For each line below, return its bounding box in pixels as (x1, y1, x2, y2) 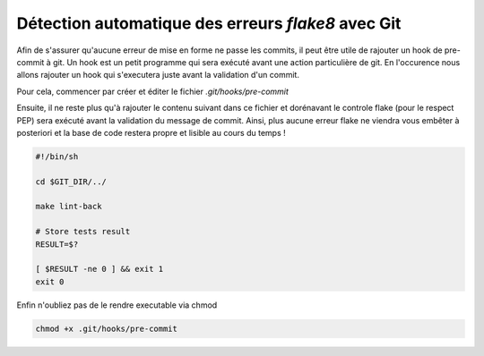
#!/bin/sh (35, 151, 79, 161)
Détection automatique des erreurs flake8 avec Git (16, 13, 402, 33)
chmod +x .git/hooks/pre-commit (35, 323, 178, 334)
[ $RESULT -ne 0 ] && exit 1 (35, 264, 164, 275)
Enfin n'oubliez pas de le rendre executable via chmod (16, 300, 218, 310)
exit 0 (35, 276, 65, 286)
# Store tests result (35, 226, 131, 237)
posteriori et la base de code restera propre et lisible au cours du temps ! (16, 127, 286, 138)
